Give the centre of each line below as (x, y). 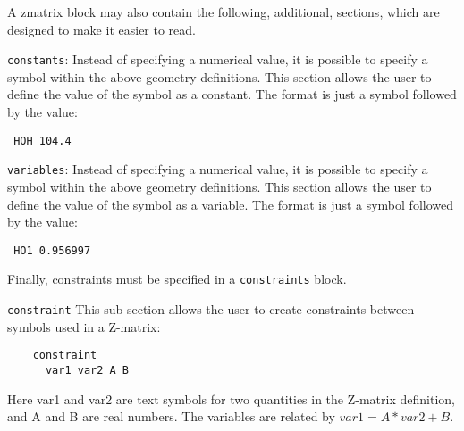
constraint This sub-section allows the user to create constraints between (211, 309)
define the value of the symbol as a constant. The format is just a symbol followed (232, 94)
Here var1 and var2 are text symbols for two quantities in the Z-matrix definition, (231, 398)
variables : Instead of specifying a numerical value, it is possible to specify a (218, 169)
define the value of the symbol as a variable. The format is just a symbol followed (230, 204)
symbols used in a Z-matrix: (84, 326)
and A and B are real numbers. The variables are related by (171, 416)
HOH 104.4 (42, 141)
